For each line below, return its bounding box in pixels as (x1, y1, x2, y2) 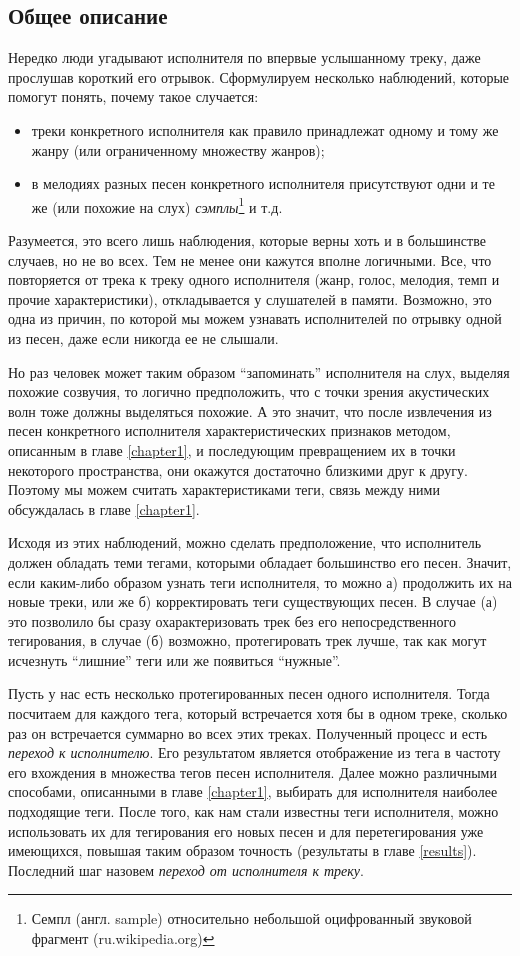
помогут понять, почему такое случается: (8, 86, 259, 107)
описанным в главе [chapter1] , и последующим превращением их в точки (8, 439, 456, 460)
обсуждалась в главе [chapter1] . (8, 498, 200, 519)
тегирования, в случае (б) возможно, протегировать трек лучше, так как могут (8, 630, 487, 651)
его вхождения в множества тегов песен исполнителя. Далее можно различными (8, 761, 497, 782)
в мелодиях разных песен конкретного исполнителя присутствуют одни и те (31, 173, 495, 194)
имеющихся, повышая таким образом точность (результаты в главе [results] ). (8, 840, 477, 861)
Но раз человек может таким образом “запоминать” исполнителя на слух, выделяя (8, 361, 510, 382)
